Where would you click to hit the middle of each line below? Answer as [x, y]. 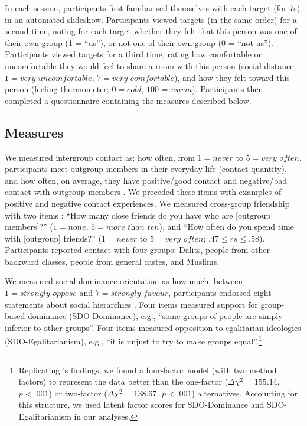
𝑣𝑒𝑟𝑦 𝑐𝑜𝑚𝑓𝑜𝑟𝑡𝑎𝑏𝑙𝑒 [143, 78]
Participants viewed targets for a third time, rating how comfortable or [133, 54]
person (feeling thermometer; [57, 89]
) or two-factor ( [78, 393]
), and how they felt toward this [232, 77]
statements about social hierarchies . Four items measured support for [131, 304]
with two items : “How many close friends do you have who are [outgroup [138, 215]
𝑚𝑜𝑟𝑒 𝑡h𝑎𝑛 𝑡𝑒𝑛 [133, 228]
